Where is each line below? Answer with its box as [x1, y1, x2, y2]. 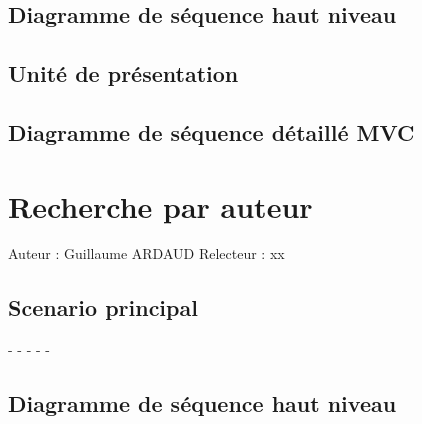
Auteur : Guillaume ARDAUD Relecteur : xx [8, 243, 285, 264]
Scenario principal [8, 292, 198, 323]
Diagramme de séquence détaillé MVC [8, 116, 415, 147]
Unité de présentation [8, 58, 239, 89]
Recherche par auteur [8, 185, 313, 226]
